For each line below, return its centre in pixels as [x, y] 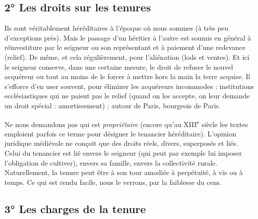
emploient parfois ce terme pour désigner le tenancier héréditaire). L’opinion [120, 133]
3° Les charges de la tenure [75, 208]
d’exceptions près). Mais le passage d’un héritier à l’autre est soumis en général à [128, 37]
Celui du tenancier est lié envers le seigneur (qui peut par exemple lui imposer [123, 153]
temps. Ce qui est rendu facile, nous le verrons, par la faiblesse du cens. [113, 182]
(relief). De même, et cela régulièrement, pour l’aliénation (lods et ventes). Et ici [127, 57]
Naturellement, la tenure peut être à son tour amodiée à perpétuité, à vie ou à [124, 172]
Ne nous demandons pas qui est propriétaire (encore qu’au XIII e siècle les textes [126, 123]
